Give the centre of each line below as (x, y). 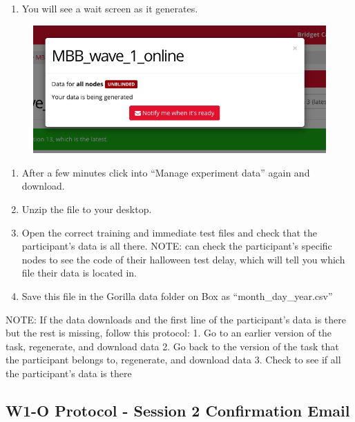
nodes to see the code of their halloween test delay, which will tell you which (183, 259)
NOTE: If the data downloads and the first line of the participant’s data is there (176, 319)
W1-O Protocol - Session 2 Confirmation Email (178, 410)
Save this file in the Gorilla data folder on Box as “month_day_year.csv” (177, 296)
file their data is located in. (79, 273)
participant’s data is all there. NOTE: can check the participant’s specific (177, 246)
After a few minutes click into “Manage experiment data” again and (166, 172)
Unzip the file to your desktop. (87, 209)
